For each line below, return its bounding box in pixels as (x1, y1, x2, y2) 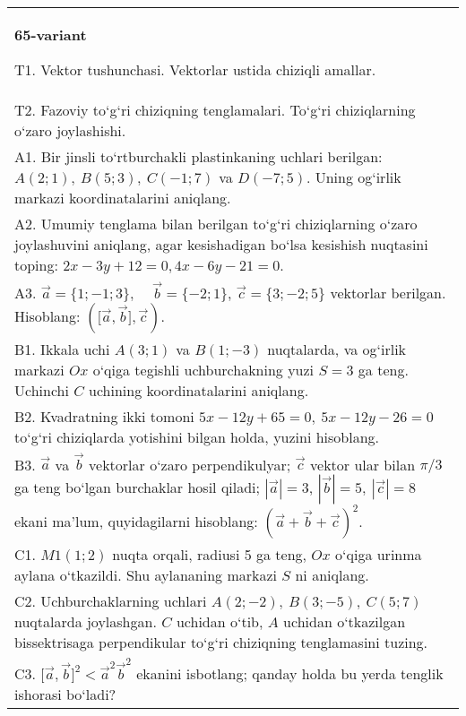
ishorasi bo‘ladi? (14, 683, 116, 704)
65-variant (14, 24, 87, 45)
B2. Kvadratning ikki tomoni (14, 405, 194, 427)
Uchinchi (14, 379, 69, 401)
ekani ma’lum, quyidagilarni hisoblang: (14, 511, 258, 532)
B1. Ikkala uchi (14, 338, 110, 359)
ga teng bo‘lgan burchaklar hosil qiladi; (14, 477, 261, 498)
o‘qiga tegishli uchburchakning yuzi (92, 358, 315, 380)
